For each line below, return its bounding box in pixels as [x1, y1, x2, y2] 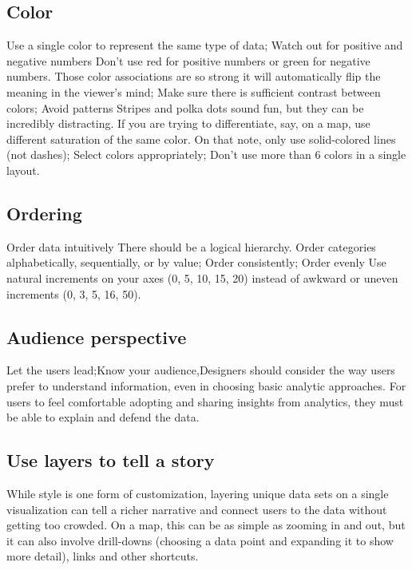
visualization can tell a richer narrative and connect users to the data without [6, 501, 387, 517]
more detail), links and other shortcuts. [6, 548, 199, 564]
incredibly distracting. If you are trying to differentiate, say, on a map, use [6, 115, 370, 132]
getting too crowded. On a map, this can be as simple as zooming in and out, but [6, 517, 406, 533]
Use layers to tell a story [6, 448, 215, 473]
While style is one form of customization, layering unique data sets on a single [6, 485, 389, 501]
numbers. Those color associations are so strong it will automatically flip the [6, 68, 381, 85]
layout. [6, 161, 40, 178]
